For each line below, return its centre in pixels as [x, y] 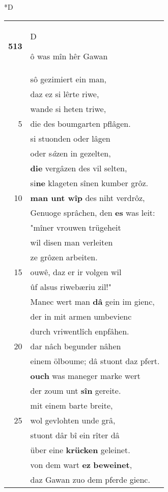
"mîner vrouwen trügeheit [76, 227]
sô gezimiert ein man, [68, 79]
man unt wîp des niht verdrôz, [88, 197]
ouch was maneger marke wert [85, 375]
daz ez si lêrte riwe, [65, 94]
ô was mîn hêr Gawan [69, 56]
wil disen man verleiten [72, 242]
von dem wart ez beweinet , [81, 464]
